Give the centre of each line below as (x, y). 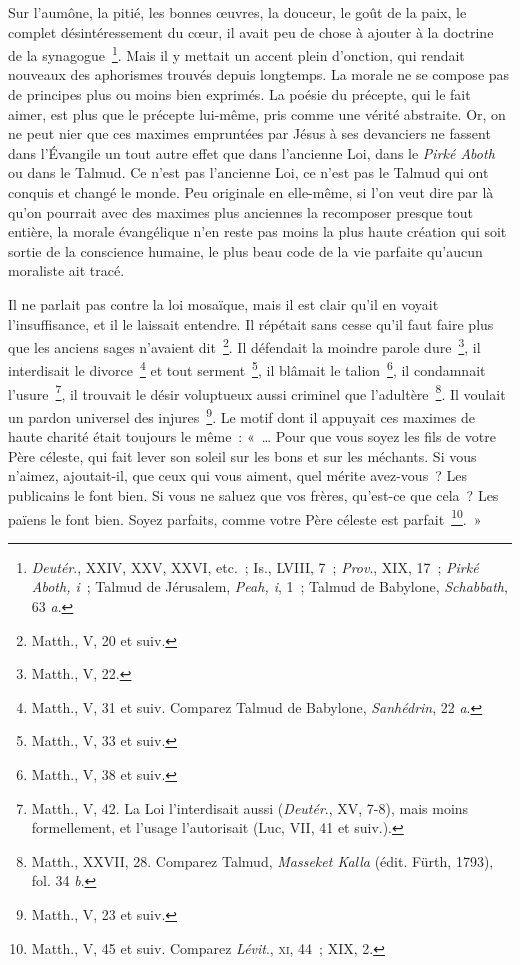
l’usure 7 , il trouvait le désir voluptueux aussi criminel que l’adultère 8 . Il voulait (257, 392)
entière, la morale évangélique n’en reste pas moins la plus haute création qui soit (257, 231)
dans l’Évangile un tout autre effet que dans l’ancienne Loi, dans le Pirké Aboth (251, 152)
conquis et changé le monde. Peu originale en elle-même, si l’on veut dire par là (251, 192)
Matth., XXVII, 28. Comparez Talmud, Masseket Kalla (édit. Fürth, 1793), (262, 860)
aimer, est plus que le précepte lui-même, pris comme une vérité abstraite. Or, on (257, 113)
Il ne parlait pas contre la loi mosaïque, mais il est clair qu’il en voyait (223, 303)
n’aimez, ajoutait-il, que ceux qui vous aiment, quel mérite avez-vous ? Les (237, 475)
